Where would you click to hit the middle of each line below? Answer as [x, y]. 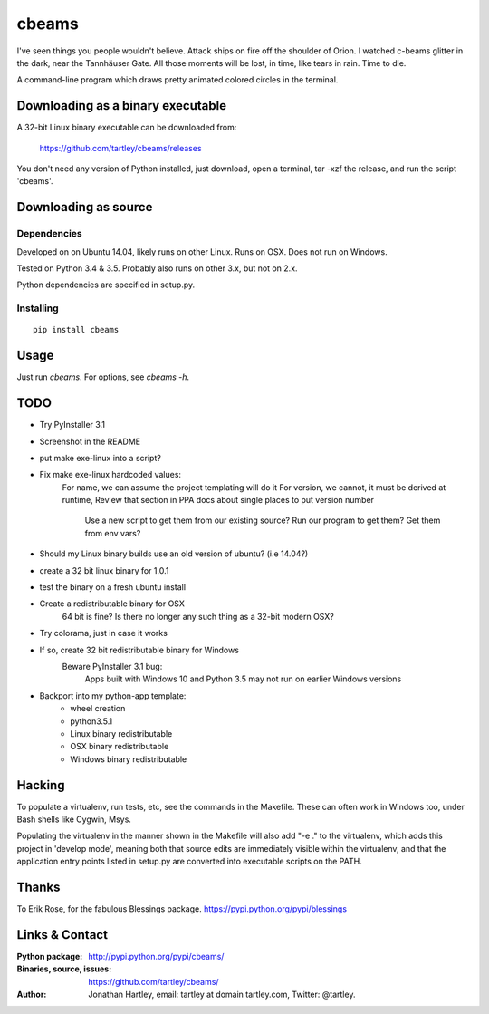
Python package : [50, 956]
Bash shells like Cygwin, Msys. [74, 819]
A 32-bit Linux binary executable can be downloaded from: [127, 128]
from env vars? [113, 533]
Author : [32, 995]
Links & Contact [62, 935]
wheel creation [98, 709]
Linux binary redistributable [121, 733]
